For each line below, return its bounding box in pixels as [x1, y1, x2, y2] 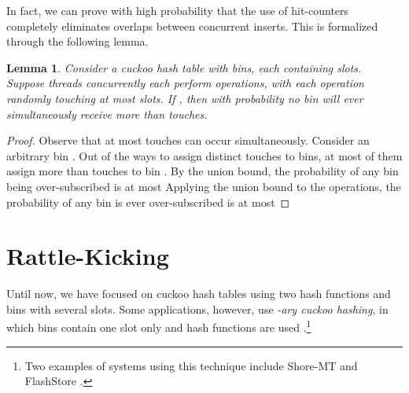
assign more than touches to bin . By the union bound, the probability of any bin [6, 163, 399, 179]
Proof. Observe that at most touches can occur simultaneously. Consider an [6, 132, 370, 149]
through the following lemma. [6, 33, 149, 50]
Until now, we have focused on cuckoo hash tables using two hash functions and [6, 285, 391, 302]
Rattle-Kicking [6, 240, 169, 272]
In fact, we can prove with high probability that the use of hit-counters [6, 2, 349, 18]
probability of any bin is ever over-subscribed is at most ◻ [6, 193, 290, 210]
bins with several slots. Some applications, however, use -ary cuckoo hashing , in [6, 300, 389, 317]
